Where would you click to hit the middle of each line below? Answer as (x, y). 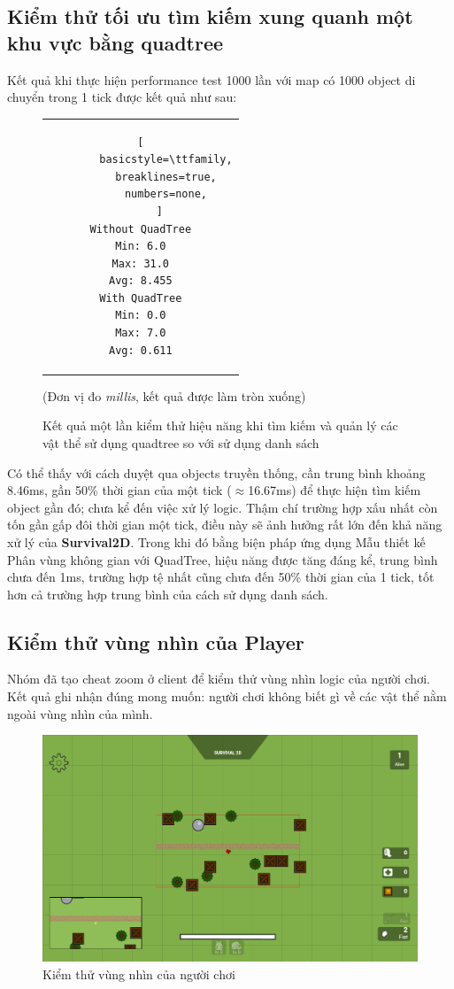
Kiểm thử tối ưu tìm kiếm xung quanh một (210, 16)
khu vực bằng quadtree (115, 42)
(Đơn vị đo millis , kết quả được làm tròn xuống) (174, 395)
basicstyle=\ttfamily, (166, 160)
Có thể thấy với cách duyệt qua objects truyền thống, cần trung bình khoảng (216, 472)
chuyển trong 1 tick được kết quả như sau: (122, 97)
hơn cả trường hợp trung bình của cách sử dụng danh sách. (168, 594)
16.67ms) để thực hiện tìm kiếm (335, 490)
